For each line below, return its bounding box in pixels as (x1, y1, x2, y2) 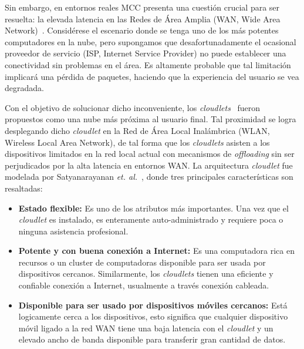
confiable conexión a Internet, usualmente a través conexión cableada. (18, 279, 269, 291)
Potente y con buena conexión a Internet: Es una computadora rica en (18, 244, 295, 257)
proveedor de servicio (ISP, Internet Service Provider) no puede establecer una (5, 47, 286, 59)
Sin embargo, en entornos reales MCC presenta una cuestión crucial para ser (5, 1, 280, 13)
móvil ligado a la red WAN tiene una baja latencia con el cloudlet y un (18, 321, 273, 334)
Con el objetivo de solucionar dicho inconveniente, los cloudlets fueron (5, 101, 261, 113)
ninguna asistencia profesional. (18, 224, 129, 237)
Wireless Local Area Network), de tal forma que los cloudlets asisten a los (5, 136, 270, 148)
